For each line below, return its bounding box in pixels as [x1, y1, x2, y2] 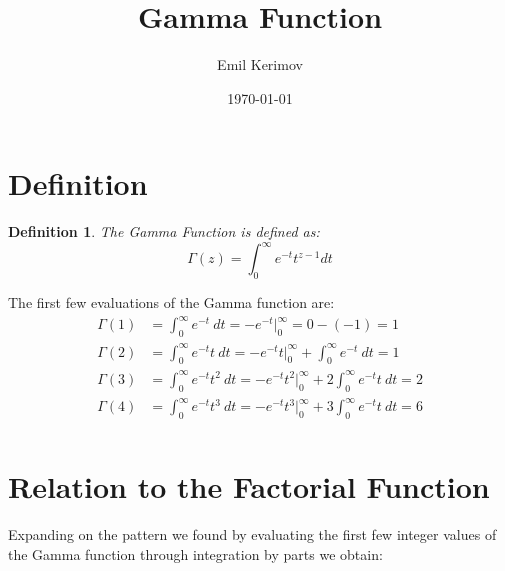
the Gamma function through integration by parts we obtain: [8, 543, 383, 564]
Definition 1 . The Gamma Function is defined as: [8, 221, 320, 242]
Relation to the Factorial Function [8, 466, 490, 507]
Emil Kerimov [217, 54, 303, 75]
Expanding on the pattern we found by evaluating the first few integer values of [8, 524, 497, 545]
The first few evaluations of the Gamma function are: [8, 292, 335, 313]
